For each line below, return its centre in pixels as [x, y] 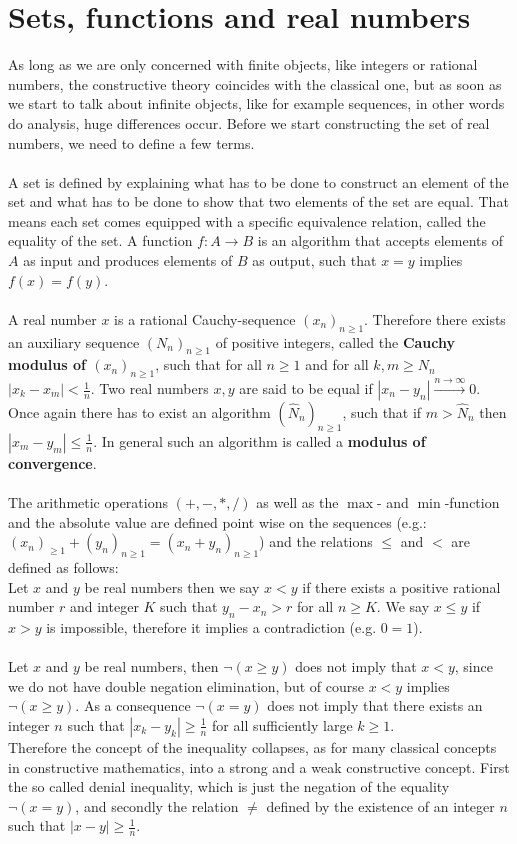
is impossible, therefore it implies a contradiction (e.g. [211, 626]
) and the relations [316, 541]
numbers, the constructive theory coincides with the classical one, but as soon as [255, 83]
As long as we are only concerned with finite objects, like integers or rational [243, 64]
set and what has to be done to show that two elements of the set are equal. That [258, 201]
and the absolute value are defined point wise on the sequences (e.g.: [217, 521]
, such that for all [208, 364]
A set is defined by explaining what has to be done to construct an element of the [258, 181]
